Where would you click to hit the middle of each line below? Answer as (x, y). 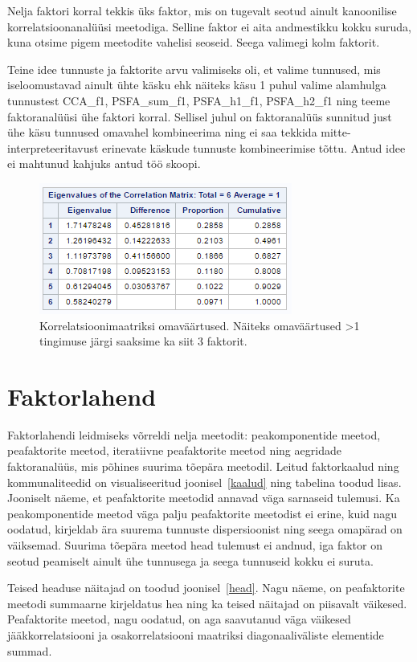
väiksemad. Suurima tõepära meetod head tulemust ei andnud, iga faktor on (195, 545)
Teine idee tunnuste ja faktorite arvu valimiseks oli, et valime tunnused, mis (194, 69)
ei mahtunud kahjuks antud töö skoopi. (104, 163)
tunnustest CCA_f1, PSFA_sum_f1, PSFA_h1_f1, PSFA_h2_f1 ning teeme (199, 100)
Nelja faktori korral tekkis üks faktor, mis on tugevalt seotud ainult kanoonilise (202, 10)
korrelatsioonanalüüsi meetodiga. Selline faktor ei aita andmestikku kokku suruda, (209, 26)
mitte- (336, 132)
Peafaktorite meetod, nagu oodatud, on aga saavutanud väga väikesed (179, 619)
